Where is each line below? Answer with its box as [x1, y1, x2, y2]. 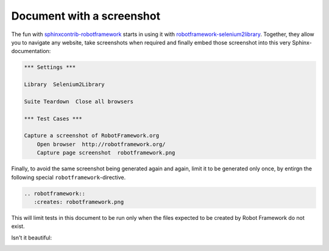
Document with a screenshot [11, 9, 161, 23]
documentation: [11, 48, 51, 55]
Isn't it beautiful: [11, 234, 52, 241]
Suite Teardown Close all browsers [24, 98, 134, 105]
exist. [11, 223, 25, 230]
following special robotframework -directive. [11, 173, 126, 181]
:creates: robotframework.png [34, 198, 124, 205]
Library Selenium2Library [24, 81, 105, 88]
